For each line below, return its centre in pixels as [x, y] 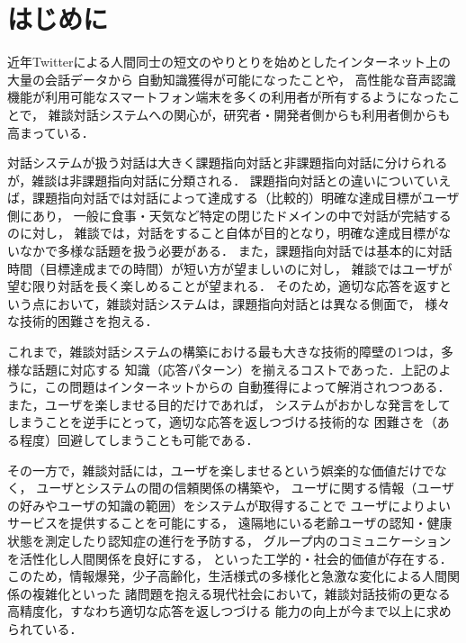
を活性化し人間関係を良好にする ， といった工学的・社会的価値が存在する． [230, 558]
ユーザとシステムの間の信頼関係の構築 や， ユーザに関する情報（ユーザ [246, 488]
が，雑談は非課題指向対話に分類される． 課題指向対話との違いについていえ [229, 180]
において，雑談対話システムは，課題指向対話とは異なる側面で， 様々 [247, 303]
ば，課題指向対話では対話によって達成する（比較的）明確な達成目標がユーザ [233, 198]
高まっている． [51, 132]
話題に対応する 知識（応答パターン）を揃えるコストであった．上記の [235, 369]
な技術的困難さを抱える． [83, 321]
